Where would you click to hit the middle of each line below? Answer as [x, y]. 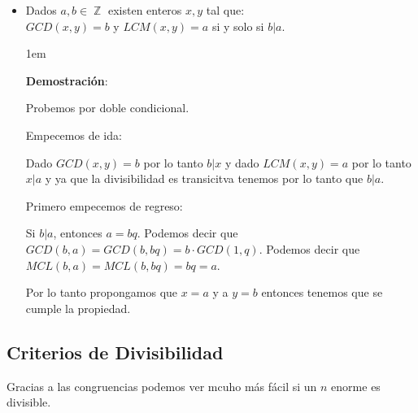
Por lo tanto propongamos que [102, 292]
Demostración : [67, 80]
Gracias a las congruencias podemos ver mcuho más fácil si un [162, 386]
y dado [242, 162]
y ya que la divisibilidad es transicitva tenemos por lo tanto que [204, 178]
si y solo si [238, 26]
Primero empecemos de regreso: [104, 205]
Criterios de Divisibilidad [115, 352]
